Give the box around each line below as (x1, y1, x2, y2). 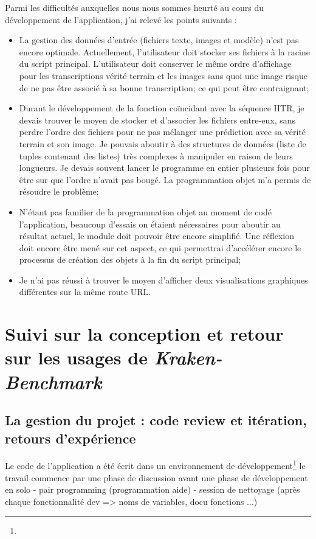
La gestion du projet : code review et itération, (5, 411, 307, 429)
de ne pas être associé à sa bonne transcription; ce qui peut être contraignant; (19, 81, 309, 94)
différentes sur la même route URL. (19, 285, 151, 298)
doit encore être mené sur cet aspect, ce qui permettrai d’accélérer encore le (19, 241, 301, 254)
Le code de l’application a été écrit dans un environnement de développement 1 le (5, 457, 306, 472)
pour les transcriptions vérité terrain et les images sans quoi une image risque (19, 69, 307, 82)
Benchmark (5, 369, 102, 394)
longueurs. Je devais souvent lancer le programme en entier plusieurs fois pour (19, 161, 310, 174)
